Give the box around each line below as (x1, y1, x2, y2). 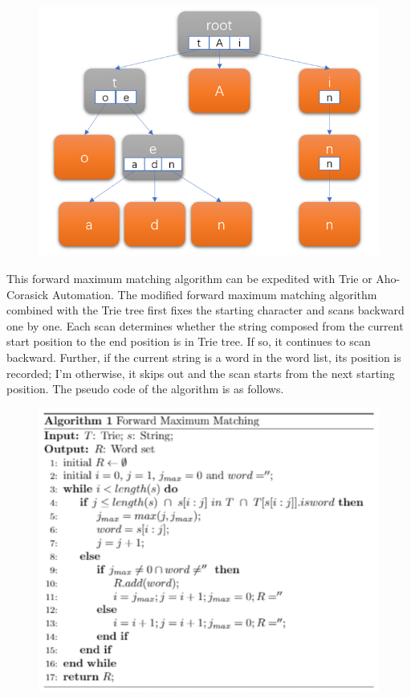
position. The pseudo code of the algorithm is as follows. (6, 380, 284, 397)
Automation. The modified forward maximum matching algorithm (51, 285, 377, 302)
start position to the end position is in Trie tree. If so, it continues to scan (6, 333, 371, 350)
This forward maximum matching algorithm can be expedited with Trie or (6, 269, 372, 286)
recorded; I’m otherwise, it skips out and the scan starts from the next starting (6, 364, 395, 381)
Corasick (6, 285, 49, 302)
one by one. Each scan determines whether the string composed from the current (6, 317, 404, 334)
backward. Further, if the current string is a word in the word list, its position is (6, 348, 401, 365)
